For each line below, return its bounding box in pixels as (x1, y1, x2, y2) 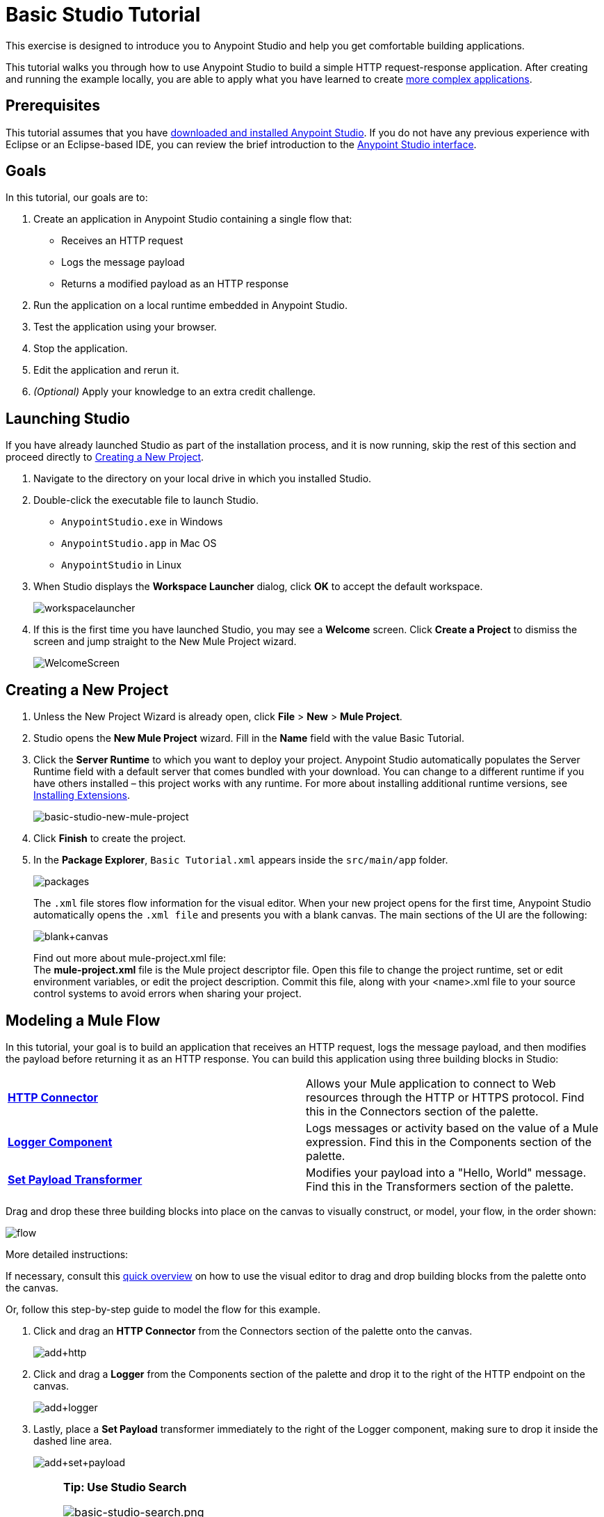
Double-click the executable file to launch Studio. (33, 494, 259, 507)
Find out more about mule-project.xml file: (33, 952, 227, 964)
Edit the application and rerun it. (33, 364, 179, 376)
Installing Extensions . (33, 789, 130, 802)
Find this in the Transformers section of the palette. (306, 1179, 574, 1193)
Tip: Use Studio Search (63, 1479, 187, 1494)
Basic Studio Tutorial (6, 3, 201, 26)
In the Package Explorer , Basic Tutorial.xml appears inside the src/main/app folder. (33, 854, 448, 866)
